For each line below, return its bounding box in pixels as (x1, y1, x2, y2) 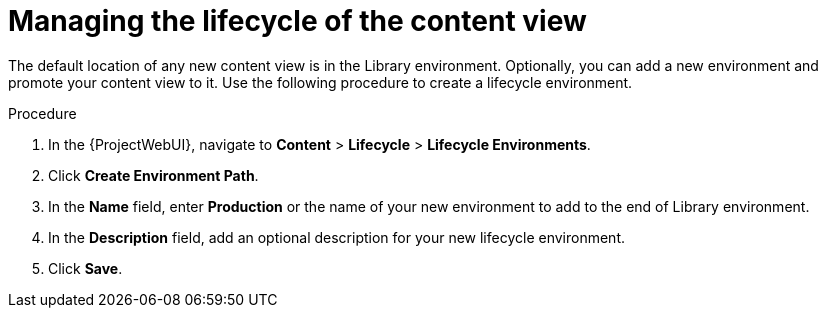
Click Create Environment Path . (48, 166, 259, 184)
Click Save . (48, 259, 123, 277)
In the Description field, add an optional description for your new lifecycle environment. (48, 228, 626, 246)
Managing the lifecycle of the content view (8, 4, 587, 38)
